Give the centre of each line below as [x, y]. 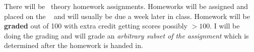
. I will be [225, 26]
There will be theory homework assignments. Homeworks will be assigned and [126, 6]
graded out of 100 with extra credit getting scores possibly [96, 26]
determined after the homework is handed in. [74, 45]
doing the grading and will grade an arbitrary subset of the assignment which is [126, 35]
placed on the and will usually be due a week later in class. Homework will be [127, 16]
